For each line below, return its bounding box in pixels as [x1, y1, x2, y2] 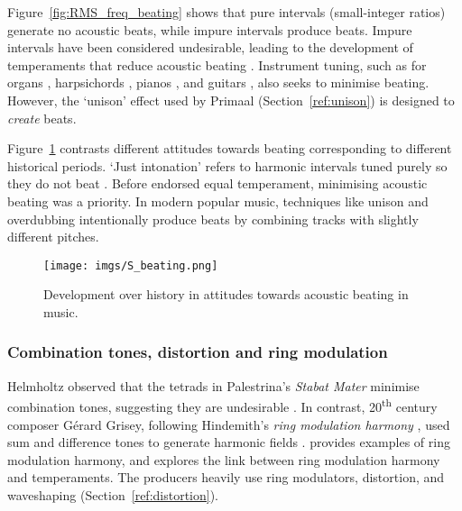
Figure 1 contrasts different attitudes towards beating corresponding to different [7, 139, 452, 158]
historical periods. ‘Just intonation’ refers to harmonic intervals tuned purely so [7, 156, 448, 175]
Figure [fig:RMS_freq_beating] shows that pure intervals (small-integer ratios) [7, 3, 446, 21]
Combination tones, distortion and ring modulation [7, 341, 388, 363]
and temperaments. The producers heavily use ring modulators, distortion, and [7, 468, 445, 487]
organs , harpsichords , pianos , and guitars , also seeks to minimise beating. [7, 73, 430, 92]
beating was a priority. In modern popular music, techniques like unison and [7, 191, 429, 210]
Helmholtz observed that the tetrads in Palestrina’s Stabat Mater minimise [7, 376, 420, 395]
